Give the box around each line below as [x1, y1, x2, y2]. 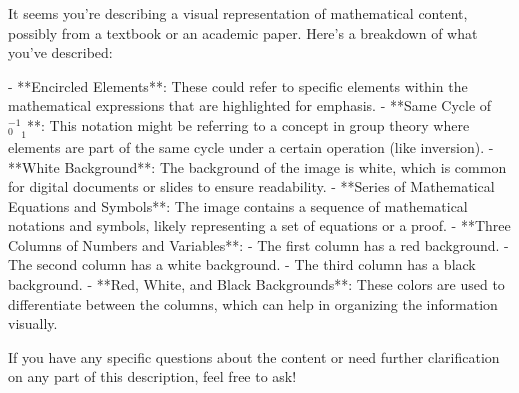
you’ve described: [8, 42, 113, 63]
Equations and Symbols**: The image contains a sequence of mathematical [8, 195, 468, 216]
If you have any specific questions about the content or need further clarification [8, 346, 500, 367]
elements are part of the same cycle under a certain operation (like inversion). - [8, 136, 494, 157]
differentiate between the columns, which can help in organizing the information [8, 293, 498, 314]
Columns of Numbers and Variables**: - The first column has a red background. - [8, 234, 509, 255]
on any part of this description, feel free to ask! [8, 366, 297, 387]
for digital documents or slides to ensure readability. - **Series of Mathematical [8, 176, 495, 197]
